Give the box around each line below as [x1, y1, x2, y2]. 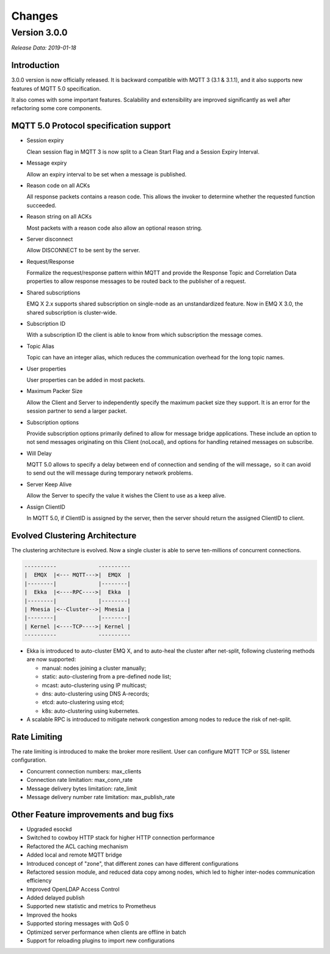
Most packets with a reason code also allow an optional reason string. [26, 224, 203, 231]
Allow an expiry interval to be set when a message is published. [26, 170, 187, 178]
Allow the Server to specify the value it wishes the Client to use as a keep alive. [26, 492, 226, 499]
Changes [11, 9, 58, 23]
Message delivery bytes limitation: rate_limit [26, 784, 137, 792]
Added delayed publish [26, 894, 85, 901]
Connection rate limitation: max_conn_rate [26, 776, 133, 784]
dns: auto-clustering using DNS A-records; [42, 690, 150, 697]
